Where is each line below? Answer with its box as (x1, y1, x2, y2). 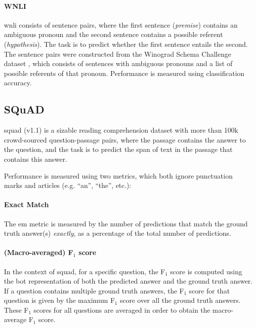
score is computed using (170, 266, 243, 276)
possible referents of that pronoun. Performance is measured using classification (4, 68, 245, 78)
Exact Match (4, 199, 49, 210)
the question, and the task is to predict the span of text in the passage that (4, 144, 233, 154)
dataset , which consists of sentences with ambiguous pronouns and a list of (4, 58, 233, 69)
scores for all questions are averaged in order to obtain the (34, 304, 211, 315)
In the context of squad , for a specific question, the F (4, 266, 165, 276)
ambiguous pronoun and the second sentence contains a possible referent (4, 29, 223, 39)
